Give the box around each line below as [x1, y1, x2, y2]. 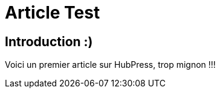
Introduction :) [5, 34, 93, 49]
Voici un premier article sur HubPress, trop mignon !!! [5, 59, 216, 70]
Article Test [5, 2, 100, 23]
